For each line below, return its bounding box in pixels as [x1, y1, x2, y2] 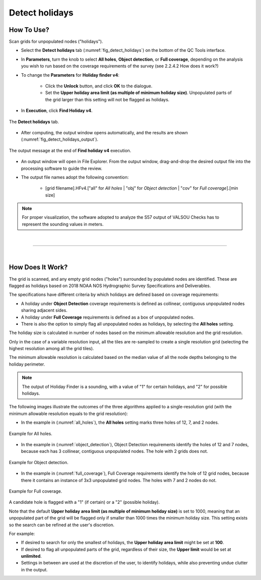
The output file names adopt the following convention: [21, 174, 129, 180]
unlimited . [21, 553, 42, 559]
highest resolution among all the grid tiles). [9, 346, 94, 352]
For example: [9, 531, 35, 536]
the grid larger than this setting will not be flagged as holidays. [45, 97, 170, 102]
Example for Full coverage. [9, 488, 62, 494]
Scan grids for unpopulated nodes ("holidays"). [9, 39, 103, 45]
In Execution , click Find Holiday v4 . [21, 108, 93, 113]
